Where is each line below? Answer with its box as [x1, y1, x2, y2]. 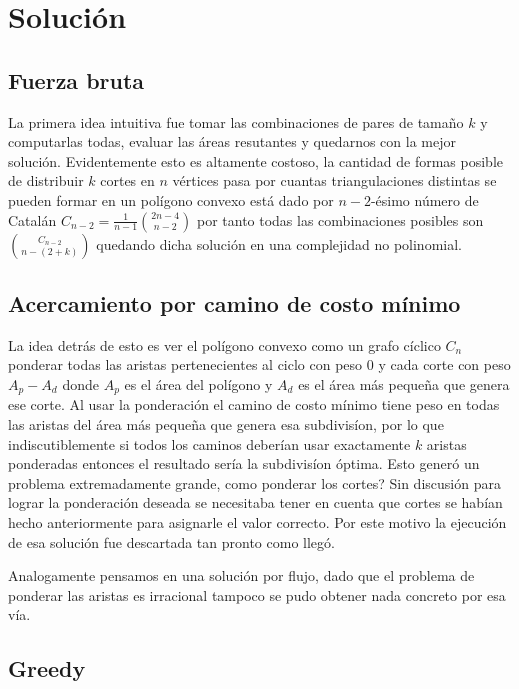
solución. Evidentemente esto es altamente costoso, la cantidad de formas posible [8, 150, 503, 171]
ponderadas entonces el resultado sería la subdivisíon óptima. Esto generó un [8, 453, 480, 474]
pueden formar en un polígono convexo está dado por [8, 189, 334, 210]
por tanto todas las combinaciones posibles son [196, 209, 484, 230]
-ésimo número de [370, 189, 479, 210]
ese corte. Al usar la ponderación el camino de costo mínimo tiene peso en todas [8, 394, 500, 415]
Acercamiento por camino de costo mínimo [8, 287, 461, 318]
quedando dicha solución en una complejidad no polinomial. [96, 233, 462, 254]
